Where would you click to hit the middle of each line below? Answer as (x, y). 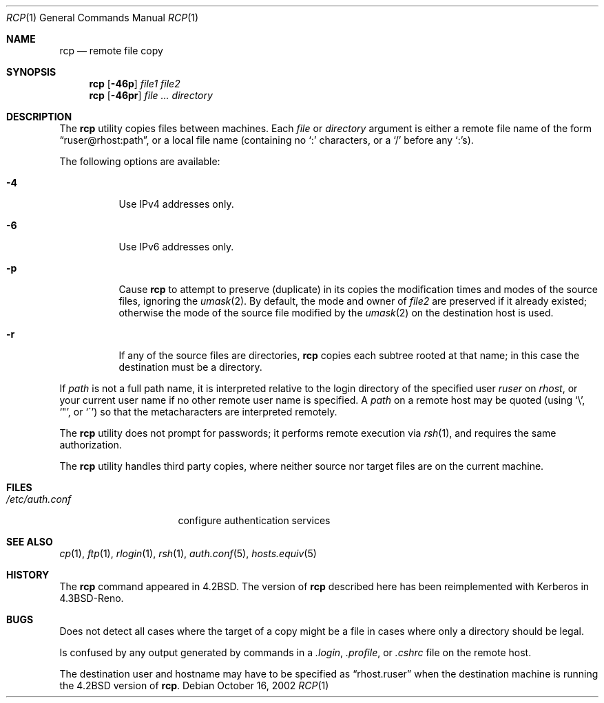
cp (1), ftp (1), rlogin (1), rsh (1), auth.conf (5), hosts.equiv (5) (188, 553)
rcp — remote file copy (111, 51)
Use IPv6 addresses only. (176, 247)
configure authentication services (254, 520)
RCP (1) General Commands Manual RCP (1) (103, 18)
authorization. (91, 445)
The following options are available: (140, 161)
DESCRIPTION (39, 117)
